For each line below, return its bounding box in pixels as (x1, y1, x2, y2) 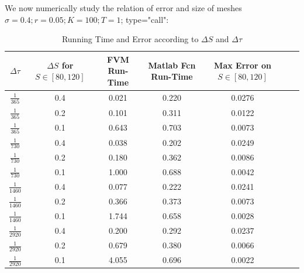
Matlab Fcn (148, 59, 196, 71)
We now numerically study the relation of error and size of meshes (5, 2, 242, 13)
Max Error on (214, 59, 271, 71)
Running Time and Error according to (61, 33, 199, 45)
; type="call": (120, 13, 169, 25)
